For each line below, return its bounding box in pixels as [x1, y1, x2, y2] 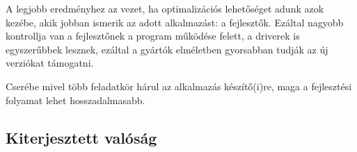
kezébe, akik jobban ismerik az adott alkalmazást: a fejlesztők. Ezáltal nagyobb [6, 15, 344, 29]
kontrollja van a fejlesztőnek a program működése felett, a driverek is [6, 28, 300, 43]
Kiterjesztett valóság [6, 126, 157, 148]
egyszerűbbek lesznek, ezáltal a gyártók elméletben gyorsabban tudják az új [6, 42, 328, 56]
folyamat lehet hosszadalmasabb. [6, 92, 145, 107]
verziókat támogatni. [6, 56, 94, 70]
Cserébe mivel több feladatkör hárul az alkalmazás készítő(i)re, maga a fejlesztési [6, 78, 352, 93]
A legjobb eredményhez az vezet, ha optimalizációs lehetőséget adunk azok [6, 1, 324, 15]
